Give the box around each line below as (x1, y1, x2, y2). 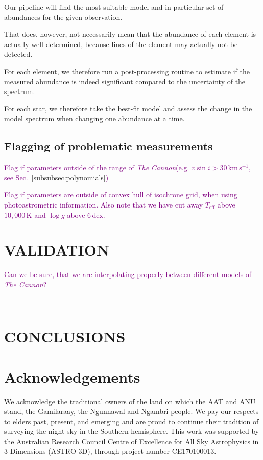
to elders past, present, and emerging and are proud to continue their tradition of (4, 416, 259, 426)
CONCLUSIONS (4, 326, 126, 347)
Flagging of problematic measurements (4, 138, 213, 154)
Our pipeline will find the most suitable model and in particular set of (4, 2, 224, 12)
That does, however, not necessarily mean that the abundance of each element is (4, 29, 256, 39)
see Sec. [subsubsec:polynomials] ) (4, 172, 109, 182)
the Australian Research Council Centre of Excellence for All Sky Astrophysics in (4, 435, 259, 446)
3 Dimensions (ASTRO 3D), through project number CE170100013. (4, 446, 217, 456)
